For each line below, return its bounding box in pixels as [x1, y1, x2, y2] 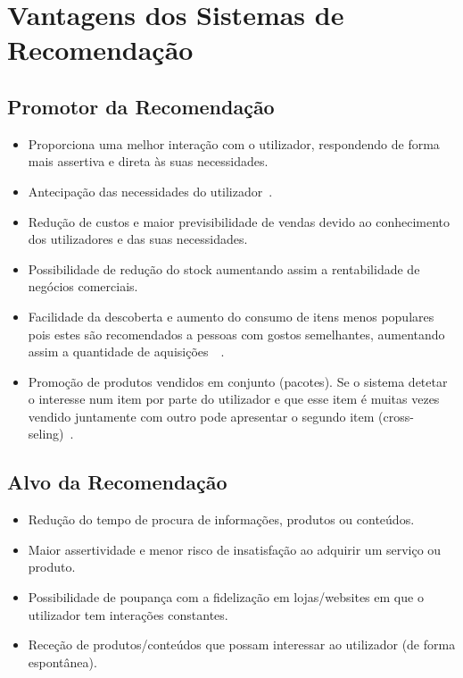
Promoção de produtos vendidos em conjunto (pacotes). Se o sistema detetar [28, 372, 448, 390]
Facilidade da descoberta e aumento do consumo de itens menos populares [28, 306, 434, 325]
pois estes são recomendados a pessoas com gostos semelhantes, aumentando [28, 324, 445, 343]
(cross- [378, 406, 414, 425]
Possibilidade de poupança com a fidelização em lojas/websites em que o [28, 588, 424, 607]
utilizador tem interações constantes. [28, 605, 228, 624]
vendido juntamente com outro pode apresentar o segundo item [28, 406, 375, 425]
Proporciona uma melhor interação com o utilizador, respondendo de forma [28, 134, 440, 153]
